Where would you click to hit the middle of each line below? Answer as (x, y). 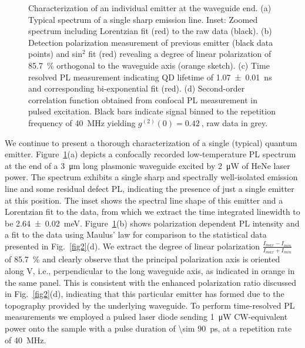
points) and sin (55, 54)
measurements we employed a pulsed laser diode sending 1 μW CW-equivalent (146, 317)
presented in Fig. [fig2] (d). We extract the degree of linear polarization (133, 246)
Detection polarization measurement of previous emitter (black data (151, 42)
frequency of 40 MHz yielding (82, 122)
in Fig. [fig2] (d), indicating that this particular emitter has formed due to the (145, 294)
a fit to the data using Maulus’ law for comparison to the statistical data (136, 234)
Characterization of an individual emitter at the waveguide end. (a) (150, 8)
